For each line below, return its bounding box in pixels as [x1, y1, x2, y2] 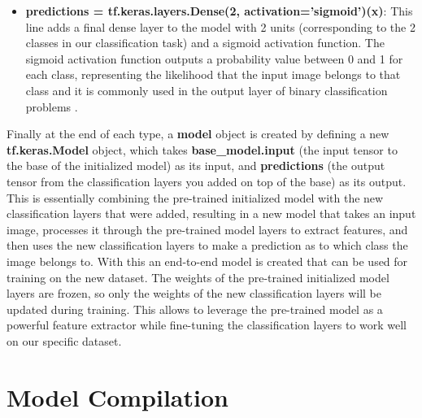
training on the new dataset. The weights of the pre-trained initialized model [7, 268, 389, 285]
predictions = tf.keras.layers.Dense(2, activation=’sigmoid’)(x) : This [25, 2, 413, 19]
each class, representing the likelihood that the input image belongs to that [25, 66, 401, 83]
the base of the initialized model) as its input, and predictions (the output [7, 157, 385, 174]
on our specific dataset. [7, 332, 122, 349]
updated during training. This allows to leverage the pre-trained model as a [7, 300, 383, 317]
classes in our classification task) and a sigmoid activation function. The [25, 34, 385, 51]
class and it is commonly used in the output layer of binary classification [25, 81, 388, 98]
